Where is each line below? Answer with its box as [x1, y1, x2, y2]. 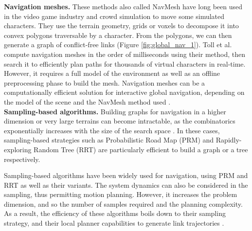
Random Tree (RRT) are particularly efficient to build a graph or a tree [34, 144, 248, 154]
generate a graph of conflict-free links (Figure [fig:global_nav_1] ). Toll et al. [4, 39, 232, 50]
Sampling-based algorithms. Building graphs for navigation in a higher [4, 106, 226, 116]
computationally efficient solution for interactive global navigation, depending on [4, 87, 245, 97]
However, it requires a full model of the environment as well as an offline [4, 68, 220, 78]
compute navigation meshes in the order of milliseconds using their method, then [4, 49, 245, 59]
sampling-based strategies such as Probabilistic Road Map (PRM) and [4, 135, 214, 145]
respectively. [4, 154, 40, 164]
